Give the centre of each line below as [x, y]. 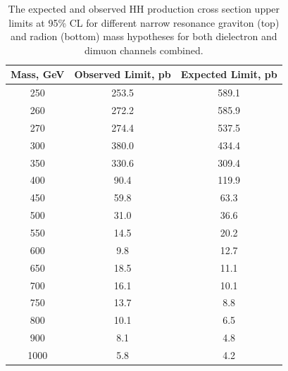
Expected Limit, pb [229, 74]
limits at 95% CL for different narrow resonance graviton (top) [144, 22]
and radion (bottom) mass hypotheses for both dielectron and [144, 36]
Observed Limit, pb [123, 74]
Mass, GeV [38, 74]
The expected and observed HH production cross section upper [144, 8]
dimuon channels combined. [144, 50]
